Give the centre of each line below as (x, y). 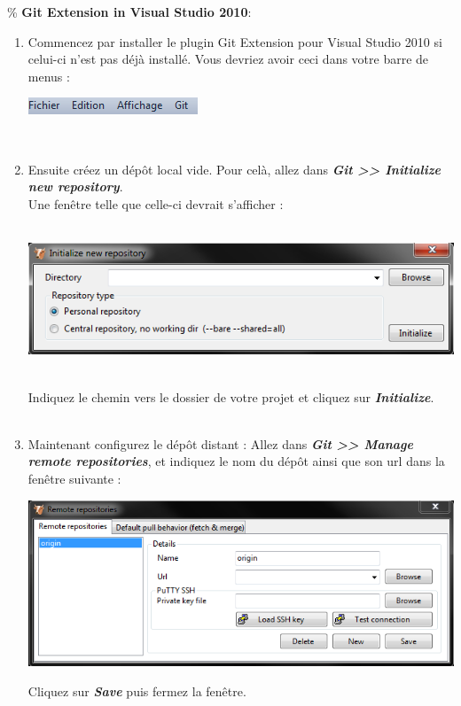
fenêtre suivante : (74, 478)
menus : (49, 76)
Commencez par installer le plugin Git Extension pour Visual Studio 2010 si (235, 41)
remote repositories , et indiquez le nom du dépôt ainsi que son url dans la (236, 461)
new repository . (75, 186)
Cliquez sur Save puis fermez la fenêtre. (137, 690)
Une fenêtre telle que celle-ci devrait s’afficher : (156, 203)
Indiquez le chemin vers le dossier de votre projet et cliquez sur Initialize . (231, 396)
